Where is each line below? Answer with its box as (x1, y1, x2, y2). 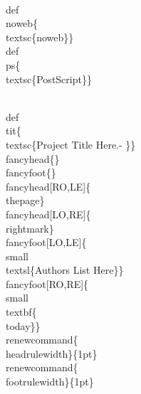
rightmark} (6, 220, 54, 235)
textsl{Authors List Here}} (6, 262, 124, 277)
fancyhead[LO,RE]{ (6, 206, 91, 221)
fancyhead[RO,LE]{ (6, 179, 91, 193)
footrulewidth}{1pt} (6, 374, 94, 389)
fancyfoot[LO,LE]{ (6, 235, 87, 250)
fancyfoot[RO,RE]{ (6, 276, 89, 291)
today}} (6, 318, 41, 333)
